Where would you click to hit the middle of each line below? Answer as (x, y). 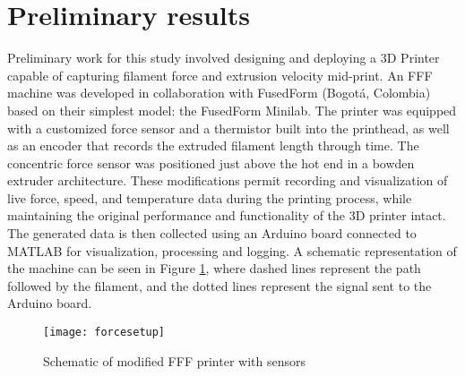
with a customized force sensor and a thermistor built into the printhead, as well (228, 128)
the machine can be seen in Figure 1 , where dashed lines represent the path (214, 268)
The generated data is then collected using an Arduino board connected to (212, 233)
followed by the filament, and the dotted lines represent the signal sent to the (220, 285)
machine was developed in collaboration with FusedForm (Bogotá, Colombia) (219, 93)
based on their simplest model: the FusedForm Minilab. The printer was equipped (232, 110)
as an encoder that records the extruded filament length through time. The (213, 145)
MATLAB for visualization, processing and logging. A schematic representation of (232, 250)
